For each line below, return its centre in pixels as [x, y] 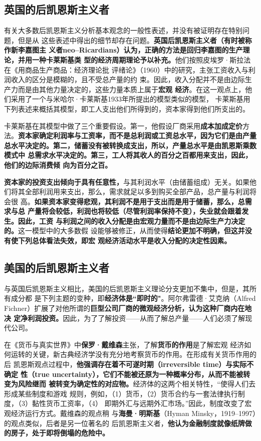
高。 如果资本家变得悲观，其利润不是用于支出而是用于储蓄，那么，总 [133, 201]
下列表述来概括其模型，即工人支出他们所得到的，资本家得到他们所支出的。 [127, 108]
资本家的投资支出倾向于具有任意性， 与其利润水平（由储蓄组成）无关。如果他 [130, 181]
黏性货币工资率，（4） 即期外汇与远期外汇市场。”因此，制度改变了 [138, 403]
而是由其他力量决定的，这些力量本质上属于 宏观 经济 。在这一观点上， [132, 89]
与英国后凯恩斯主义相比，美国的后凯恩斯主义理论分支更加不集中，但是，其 [127, 288]
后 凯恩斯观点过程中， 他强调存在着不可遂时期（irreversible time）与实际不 [129, 364]
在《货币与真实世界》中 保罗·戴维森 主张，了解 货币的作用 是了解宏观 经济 [124, 344]
